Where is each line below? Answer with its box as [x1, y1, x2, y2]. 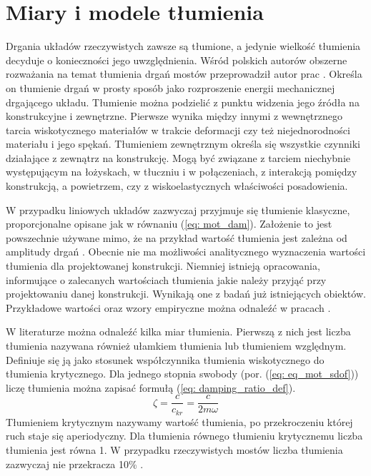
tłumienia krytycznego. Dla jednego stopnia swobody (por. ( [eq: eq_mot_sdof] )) [6, 366, 359, 381]
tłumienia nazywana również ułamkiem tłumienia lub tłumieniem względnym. [6, 338, 347, 353]
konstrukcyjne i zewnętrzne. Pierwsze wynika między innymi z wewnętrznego [6, 108, 343, 123]
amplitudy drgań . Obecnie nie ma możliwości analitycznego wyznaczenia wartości [6, 244, 366, 259]
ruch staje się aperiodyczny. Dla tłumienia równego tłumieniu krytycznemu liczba [6, 428, 363, 443]
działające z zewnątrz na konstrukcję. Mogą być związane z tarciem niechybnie [6, 150, 351, 165]
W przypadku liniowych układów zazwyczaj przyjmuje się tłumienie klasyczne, [6, 202, 350, 217]
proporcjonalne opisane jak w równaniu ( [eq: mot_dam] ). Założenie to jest [6, 216, 332, 231]
